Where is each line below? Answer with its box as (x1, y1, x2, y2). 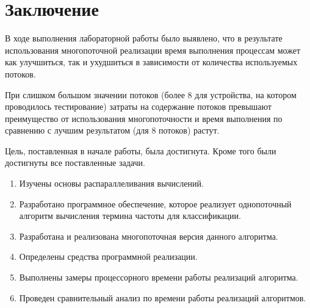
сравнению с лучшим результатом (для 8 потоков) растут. (5, 124, 220, 137)
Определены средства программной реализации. (19, 250, 198, 263)
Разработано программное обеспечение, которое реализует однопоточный (19, 197, 292, 210)
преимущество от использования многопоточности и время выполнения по (5, 112, 283, 124)
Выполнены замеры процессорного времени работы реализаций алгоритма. (19, 271, 298, 284)
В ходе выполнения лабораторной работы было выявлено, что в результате (5, 32, 283, 45)
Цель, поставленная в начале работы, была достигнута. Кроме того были (5, 144, 276, 157)
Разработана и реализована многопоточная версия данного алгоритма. (19, 229, 278, 242)
